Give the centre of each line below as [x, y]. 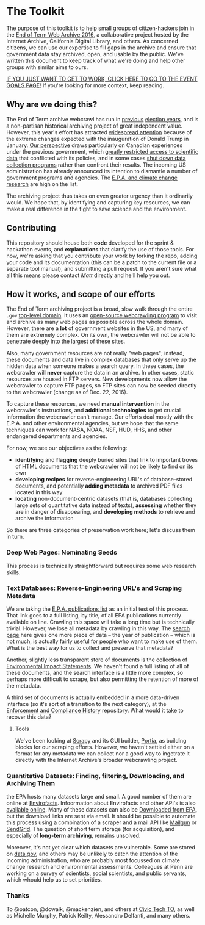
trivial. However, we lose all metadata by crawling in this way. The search [98, 628]
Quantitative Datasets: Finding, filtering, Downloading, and [95, 776]
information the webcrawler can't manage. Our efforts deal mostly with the [100, 417]
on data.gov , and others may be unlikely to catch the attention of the [92, 854]
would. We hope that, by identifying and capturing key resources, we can [98, 202]
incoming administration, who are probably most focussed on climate [93, 860]
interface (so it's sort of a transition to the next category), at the [86, 704]
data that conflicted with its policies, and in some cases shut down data [96, 158]
